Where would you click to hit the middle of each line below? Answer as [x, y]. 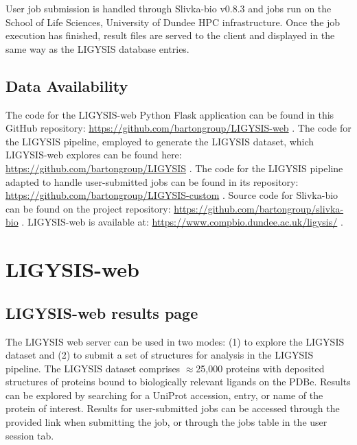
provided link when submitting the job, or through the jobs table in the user [166, 422]
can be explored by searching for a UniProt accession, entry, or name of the [164, 395]
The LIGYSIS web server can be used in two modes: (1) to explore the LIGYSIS [175, 341]
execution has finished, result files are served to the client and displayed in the [170, 35]
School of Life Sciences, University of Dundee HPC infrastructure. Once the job [173, 22]
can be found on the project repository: [88, 208]
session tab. [30, 435]
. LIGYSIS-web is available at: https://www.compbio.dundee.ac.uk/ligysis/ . [182, 222]
